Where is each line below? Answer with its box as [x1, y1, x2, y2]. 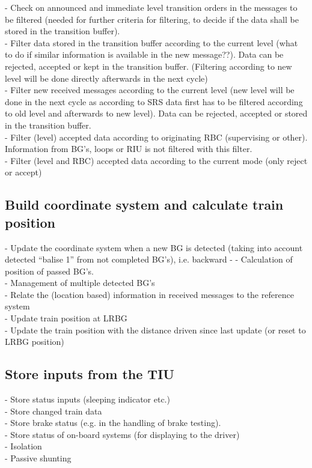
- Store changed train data [5, 404, 102, 417]
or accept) [5, 166, 42, 178]
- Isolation [5, 440, 42, 452]
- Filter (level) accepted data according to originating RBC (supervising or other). [5, 130, 308, 143]
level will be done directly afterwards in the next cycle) [5, 71, 208, 84]
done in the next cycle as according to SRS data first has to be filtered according [5, 95, 303, 108]
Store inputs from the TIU [5, 365, 174, 383]
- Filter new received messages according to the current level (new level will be [5, 84, 295, 96]
